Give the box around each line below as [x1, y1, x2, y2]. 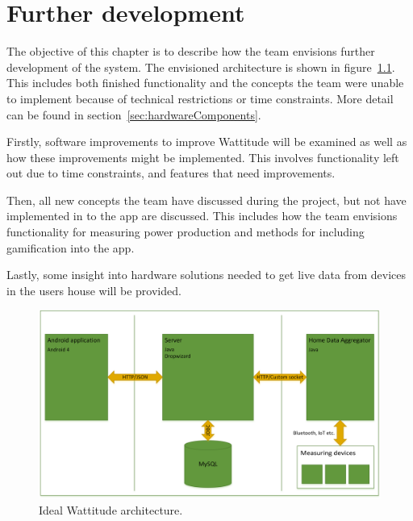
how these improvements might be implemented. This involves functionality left [6, 148, 399, 165]
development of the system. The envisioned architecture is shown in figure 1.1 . [6, 58, 395, 75]
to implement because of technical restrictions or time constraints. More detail [6, 90, 394, 106]
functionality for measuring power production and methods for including [6, 223, 365, 240]
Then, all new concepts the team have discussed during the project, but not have [6, 191, 407, 208]
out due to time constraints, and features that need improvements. [6, 165, 336, 181]
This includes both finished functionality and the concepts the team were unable [6, 74, 404, 91]
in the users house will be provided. [6, 281, 181, 298]
